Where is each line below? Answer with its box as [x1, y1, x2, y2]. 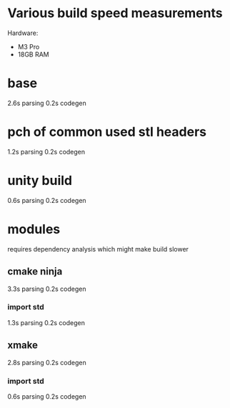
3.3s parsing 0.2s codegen [7, 284, 86, 293]
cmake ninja [7, 266, 63, 278]
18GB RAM [17, 50, 50, 59]
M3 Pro [17, 42, 40, 51]
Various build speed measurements [7, 5, 223, 21]
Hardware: [7, 29, 39, 37]
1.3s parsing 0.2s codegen [7, 318, 86, 327]
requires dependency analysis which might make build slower [7, 244, 189, 253]
